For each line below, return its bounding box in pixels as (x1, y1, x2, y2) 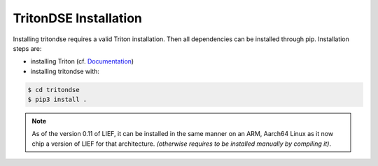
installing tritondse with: (30, 67, 99, 75)
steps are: (13, 44, 42, 52)
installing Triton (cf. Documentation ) (30, 57, 134, 66)
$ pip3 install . (27, 96, 87, 104)
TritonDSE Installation (13, 10, 143, 26)
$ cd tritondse (27, 86, 80, 93)
